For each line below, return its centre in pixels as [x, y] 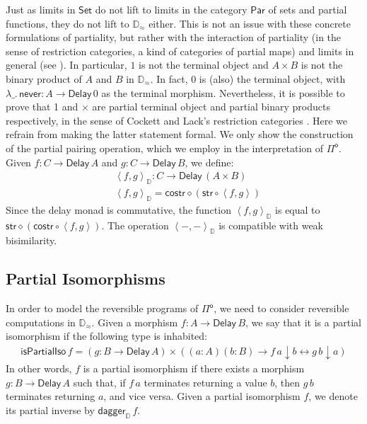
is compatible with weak [271, 225]
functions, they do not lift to [68, 23]
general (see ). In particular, [66, 65]
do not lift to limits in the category [171, 9]
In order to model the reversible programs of [102, 308]
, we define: [209, 162]
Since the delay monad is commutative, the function [118, 209]
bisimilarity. [31, 240]
